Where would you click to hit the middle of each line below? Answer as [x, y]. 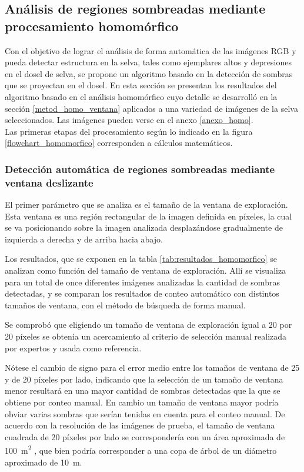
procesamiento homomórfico [92, 26]
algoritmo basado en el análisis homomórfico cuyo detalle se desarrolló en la [141, 96]
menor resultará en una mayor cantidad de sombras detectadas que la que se [143, 390]
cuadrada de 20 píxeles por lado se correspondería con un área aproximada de [145, 436]
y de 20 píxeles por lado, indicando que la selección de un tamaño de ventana [144, 379]
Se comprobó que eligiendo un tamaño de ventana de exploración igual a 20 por [148, 325]
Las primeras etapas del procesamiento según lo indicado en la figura [129, 131]
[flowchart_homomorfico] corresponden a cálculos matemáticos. [119, 143]
